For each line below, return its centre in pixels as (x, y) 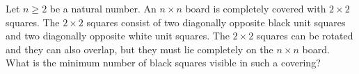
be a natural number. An (103, 8)
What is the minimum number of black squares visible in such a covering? (163, 63)
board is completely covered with (256, 8)
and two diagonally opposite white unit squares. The (118, 36)
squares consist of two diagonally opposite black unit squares (216, 22)
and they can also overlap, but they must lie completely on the (139, 49)
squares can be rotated (305, 36)
